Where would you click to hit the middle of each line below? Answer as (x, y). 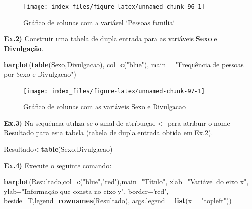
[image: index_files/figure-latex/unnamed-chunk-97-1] (114, 91)
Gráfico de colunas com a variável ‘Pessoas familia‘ (99, 22)
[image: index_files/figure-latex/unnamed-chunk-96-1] (114, 7)
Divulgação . (24, 48)
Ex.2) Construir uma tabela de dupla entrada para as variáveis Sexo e (111, 39)
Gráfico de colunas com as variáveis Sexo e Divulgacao (105, 107)
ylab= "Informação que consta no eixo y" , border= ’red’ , (86, 191)
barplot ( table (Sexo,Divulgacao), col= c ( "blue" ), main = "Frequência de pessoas (124, 64)
